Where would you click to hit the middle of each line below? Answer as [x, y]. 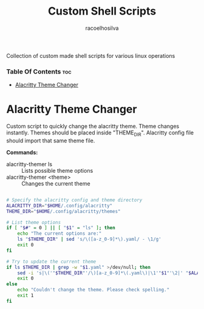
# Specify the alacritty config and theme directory [74, 200]
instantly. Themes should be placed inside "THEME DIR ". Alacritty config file [100, 133]
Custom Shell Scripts [102, 11]
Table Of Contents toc [39, 71]
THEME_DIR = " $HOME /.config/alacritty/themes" [63, 211]
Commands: [22, 152]
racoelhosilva [102, 28]
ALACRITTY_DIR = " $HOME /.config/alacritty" [59, 206]
